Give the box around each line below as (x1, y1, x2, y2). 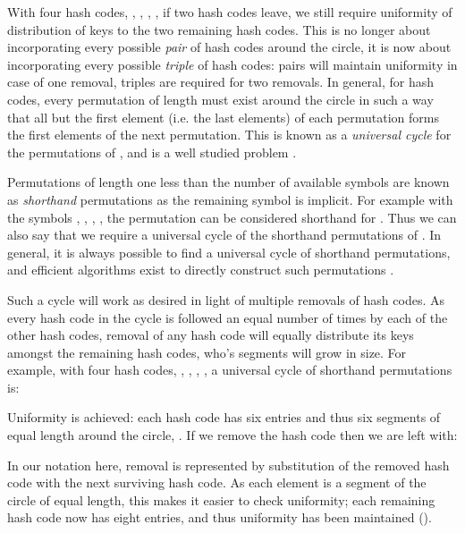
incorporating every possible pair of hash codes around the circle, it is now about (7, 38, 452, 56)
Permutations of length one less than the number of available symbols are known (7, 173, 450, 191)
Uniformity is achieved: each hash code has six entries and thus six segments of (7, 408, 441, 427)
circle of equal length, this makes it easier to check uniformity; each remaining (7, 490, 435, 509)
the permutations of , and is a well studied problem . (7, 142, 297, 161)
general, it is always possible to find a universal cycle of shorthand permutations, (7, 242, 451, 261)
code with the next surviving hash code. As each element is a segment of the (7, 473, 427, 492)
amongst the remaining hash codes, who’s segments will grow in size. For (7, 343, 407, 361)
